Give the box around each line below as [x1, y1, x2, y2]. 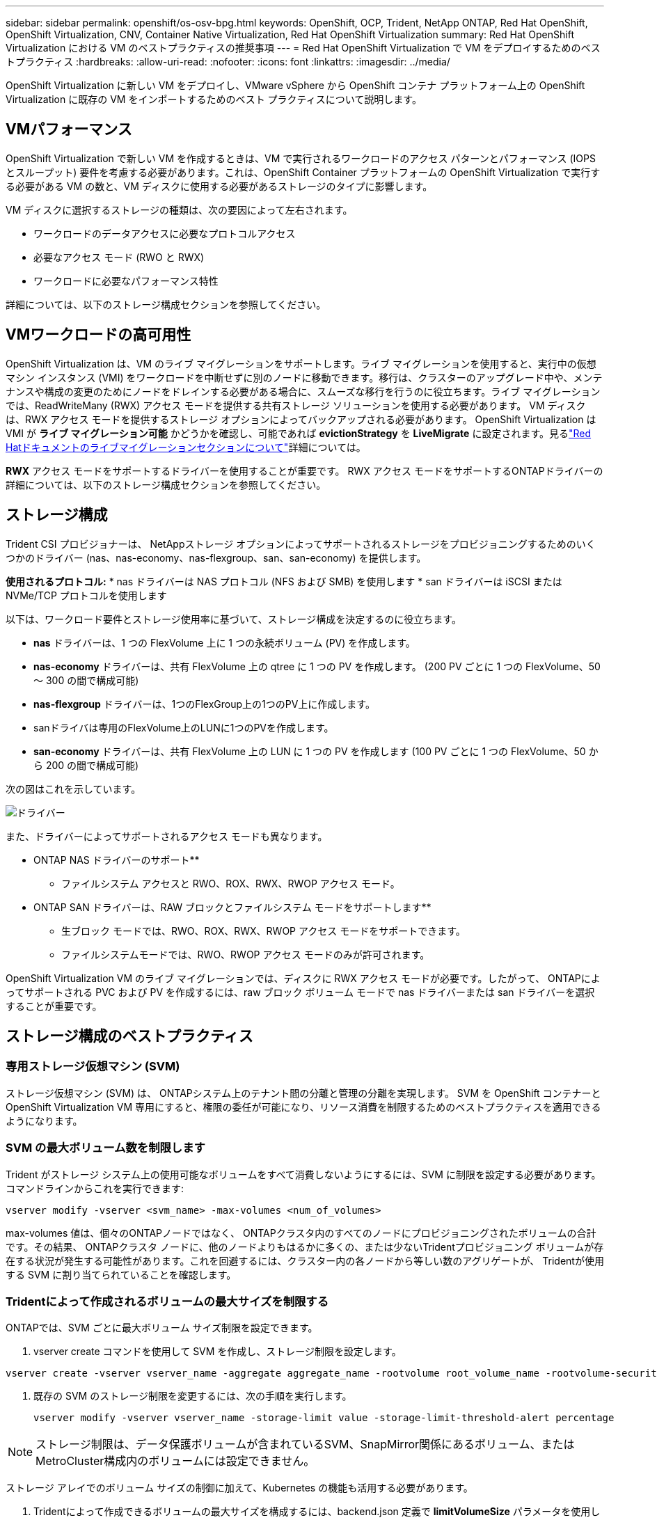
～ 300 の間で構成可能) [33, 674, 139, 686]
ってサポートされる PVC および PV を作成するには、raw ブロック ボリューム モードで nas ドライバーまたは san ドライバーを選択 [6, 985, 595, 998]
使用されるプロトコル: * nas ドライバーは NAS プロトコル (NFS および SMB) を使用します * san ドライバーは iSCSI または [6, 575, 562, 587]
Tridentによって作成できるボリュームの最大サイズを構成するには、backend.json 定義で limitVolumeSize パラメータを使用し [33, 1505, 601, 1518]
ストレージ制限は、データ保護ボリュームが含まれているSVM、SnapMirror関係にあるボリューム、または [35, 1437, 575, 1452]
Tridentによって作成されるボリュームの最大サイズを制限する [6, 1294, 329, 1308]
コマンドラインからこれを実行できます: [6, 1182, 184, 1194]
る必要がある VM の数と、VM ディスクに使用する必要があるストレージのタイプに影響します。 [6, 180, 433, 192]
